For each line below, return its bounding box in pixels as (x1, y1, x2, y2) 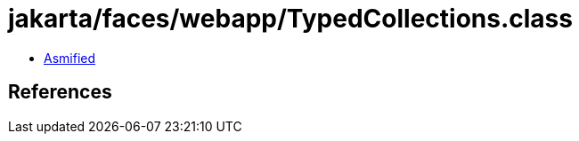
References (8, 81, 112, 104)
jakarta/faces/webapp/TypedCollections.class (8, 4, 573, 34)
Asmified (44, 50, 96, 66)
